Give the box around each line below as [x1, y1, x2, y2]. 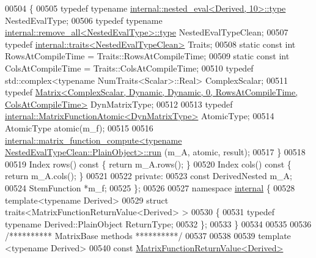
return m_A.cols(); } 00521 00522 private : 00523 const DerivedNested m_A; [5, 169, 292, 182]
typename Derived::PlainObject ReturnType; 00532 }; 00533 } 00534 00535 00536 [5, 217, 312, 230]
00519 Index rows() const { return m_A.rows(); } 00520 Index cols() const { [5, 157, 292, 170]
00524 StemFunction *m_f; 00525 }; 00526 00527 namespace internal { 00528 [5, 181, 295, 194]
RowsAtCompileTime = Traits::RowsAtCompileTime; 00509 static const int [5, 50, 290, 62]
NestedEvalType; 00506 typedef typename [5, 13, 163, 26]
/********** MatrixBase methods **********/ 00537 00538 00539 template [5, 229, 291, 242]
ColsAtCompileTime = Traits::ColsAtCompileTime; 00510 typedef [5, 61, 254, 74]
